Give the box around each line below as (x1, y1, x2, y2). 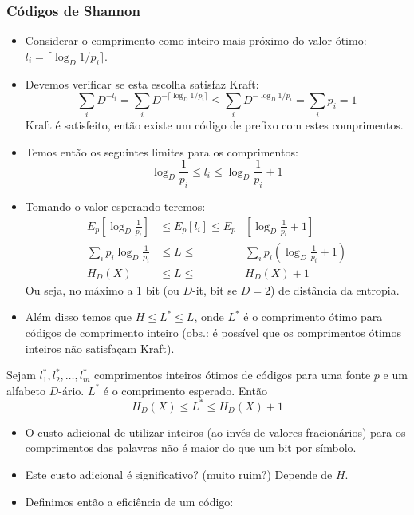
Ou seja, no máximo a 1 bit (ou (25, 281, 179, 298)
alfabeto (6, 382, 46, 398)
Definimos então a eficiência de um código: (25, 493, 234, 509)
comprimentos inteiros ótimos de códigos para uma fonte (94, 366, 371, 383)
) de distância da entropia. (270, 281, 400, 298)
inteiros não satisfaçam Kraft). (25, 339, 175, 356)
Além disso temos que (25, 308, 132, 325)
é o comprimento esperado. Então (103, 382, 268, 398)
